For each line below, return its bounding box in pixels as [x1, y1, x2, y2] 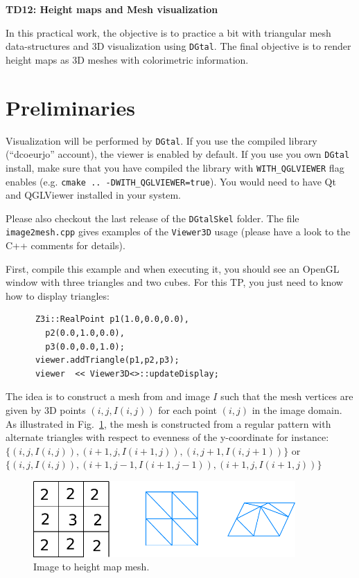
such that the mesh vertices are [220, 389, 353, 404]
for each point [158, 403, 218, 417]
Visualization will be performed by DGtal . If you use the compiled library [6, 133, 317, 147]
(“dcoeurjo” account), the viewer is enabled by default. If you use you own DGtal [6, 147, 350, 161]
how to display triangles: [6, 288, 110, 302]
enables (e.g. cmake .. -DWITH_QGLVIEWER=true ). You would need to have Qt [6, 174, 336, 188]
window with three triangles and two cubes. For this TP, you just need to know [6, 275, 343, 289]
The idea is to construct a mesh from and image [6, 389, 210, 404]
